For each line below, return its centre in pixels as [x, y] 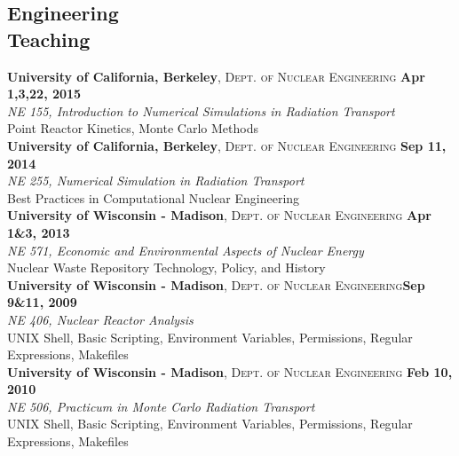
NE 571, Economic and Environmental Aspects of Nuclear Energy [186, 250]
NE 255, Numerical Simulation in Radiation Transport [156, 181]
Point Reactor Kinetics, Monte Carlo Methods [133, 128]
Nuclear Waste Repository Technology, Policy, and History [166, 267]
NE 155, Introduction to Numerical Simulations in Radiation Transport [201, 110]
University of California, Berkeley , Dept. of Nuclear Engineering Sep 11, [227, 145]
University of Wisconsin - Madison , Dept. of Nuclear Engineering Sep [216, 284]
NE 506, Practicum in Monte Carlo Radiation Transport [161, 406]
